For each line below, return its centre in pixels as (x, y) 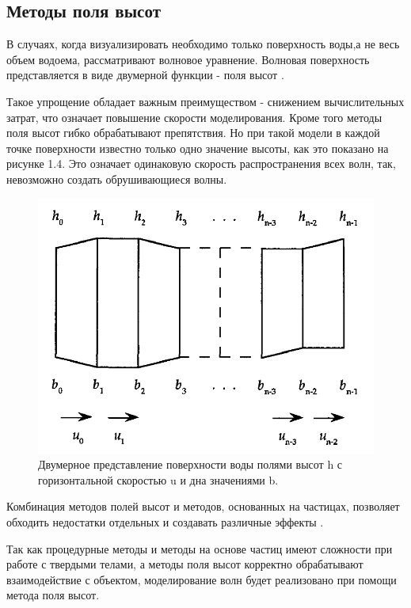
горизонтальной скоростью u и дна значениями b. (158, 479)
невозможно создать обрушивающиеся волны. (117, 179)
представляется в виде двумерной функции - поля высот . (145, 75)
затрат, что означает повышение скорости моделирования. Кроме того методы (194, 117)
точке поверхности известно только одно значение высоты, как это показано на (198, 148)
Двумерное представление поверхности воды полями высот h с (190, 464)
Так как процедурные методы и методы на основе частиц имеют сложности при (200, 548)
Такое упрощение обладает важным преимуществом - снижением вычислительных (205, 101)
